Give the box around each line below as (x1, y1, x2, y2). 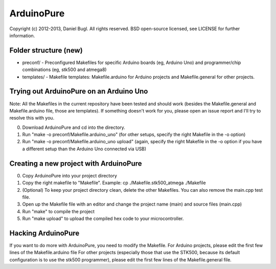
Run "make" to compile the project (22, 208, 95, 214)
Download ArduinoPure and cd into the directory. (22, 124, 125, 130)
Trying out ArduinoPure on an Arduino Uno (9, 87, 148, 96)
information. (9, 32, 35, 38)
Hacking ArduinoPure (9, 229, 80, 237)
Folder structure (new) (9, 46, 83, 55)
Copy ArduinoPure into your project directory (22, 172, 118, 178)
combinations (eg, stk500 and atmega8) (22, 66, 107, 73)
